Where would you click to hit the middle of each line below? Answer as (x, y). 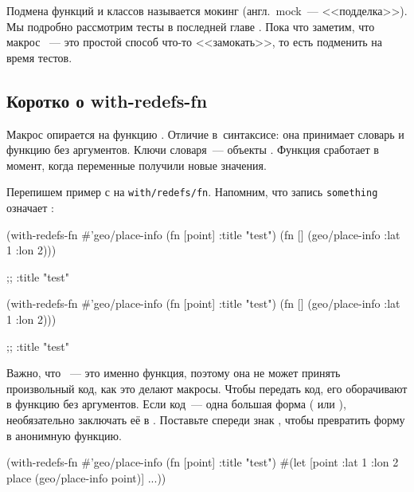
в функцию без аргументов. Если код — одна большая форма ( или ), (176, 404)
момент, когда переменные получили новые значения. (137, 165)
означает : (30, 208)
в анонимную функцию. (64, 435)
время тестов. (39, 57)
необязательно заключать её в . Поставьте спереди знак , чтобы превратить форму (206, 419)
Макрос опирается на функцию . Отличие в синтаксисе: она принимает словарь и (205, 134)
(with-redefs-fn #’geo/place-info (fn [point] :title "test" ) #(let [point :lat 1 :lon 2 (203, 462)
